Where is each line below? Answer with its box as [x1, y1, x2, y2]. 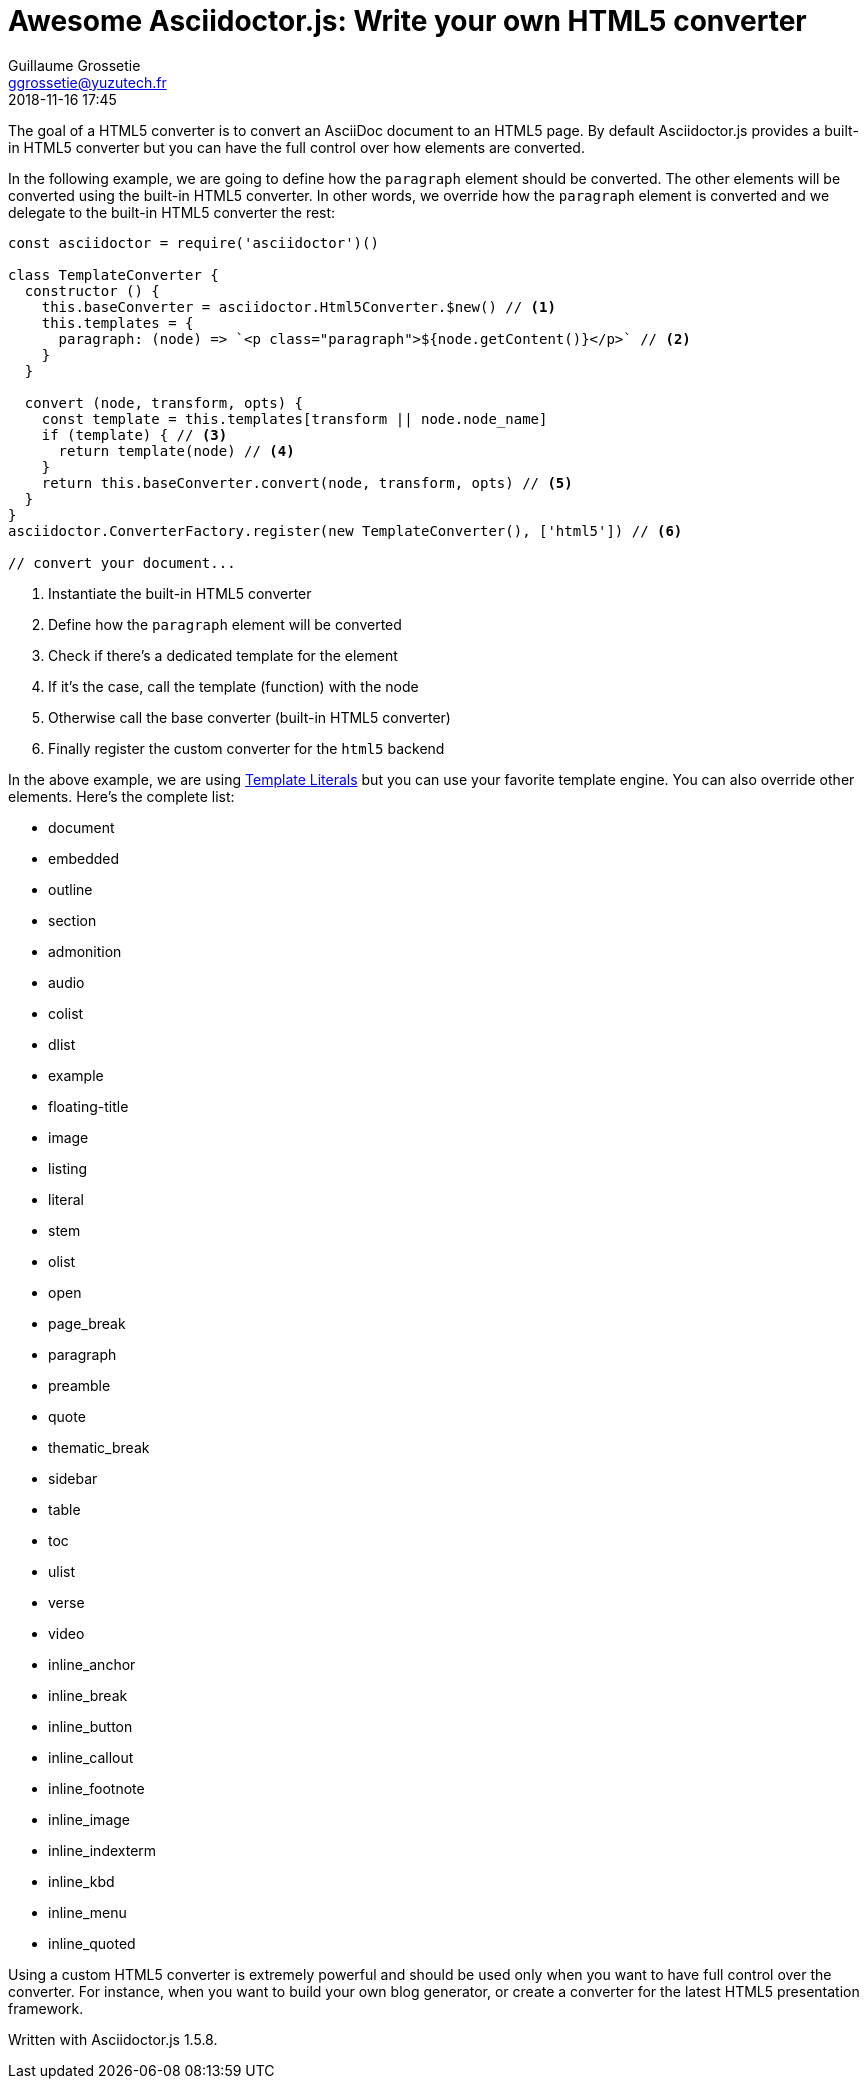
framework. [8, 1999, 84, 2017]
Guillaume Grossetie [8, 56, 141, 74]
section [48, 911, 97, 929]
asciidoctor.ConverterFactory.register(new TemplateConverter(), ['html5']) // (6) [8, 522, 683, 539]
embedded [48, 849, 120, 867]
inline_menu [48, 1903, 127, 1921]
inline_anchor [48, 1655, 136, 1673]
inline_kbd [48, 1872, 115, 1890]
